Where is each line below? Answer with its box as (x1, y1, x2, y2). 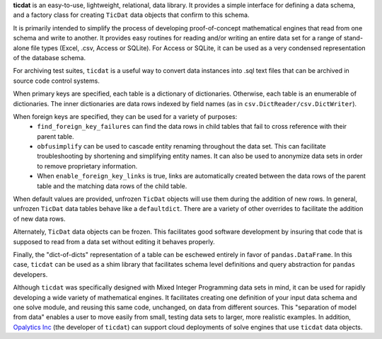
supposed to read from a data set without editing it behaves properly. (13, 237, 215, 246)
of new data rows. (13, 214, 66, 223)
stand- (343, 34, 364, 42)
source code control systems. (13, 76, 100, 85)
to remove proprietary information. (37, 161, 138, 170)
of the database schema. (13, 53, 86, 62)
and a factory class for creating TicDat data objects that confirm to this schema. (13, 11, 250, 19)
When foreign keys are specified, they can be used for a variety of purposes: (13, 112, 238, 120)
